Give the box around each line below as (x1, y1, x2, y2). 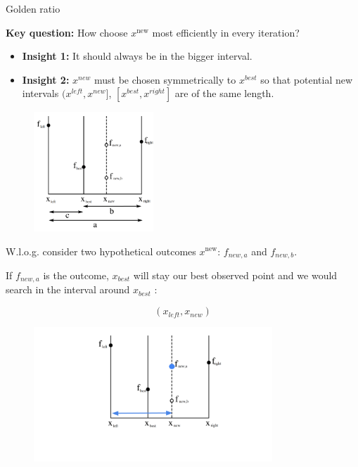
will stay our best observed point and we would (133, 268, 338, 283)
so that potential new (260, 72, 353, 87)
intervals (22, 86, 59, 101)
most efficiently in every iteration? (152, 25, 300, 39)
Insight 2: (22, 72, 70, 87)
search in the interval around (6, 282, 130, 297)
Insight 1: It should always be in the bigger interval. (22, 49, 252, 63)
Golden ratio (6, 1, 60, 15)
